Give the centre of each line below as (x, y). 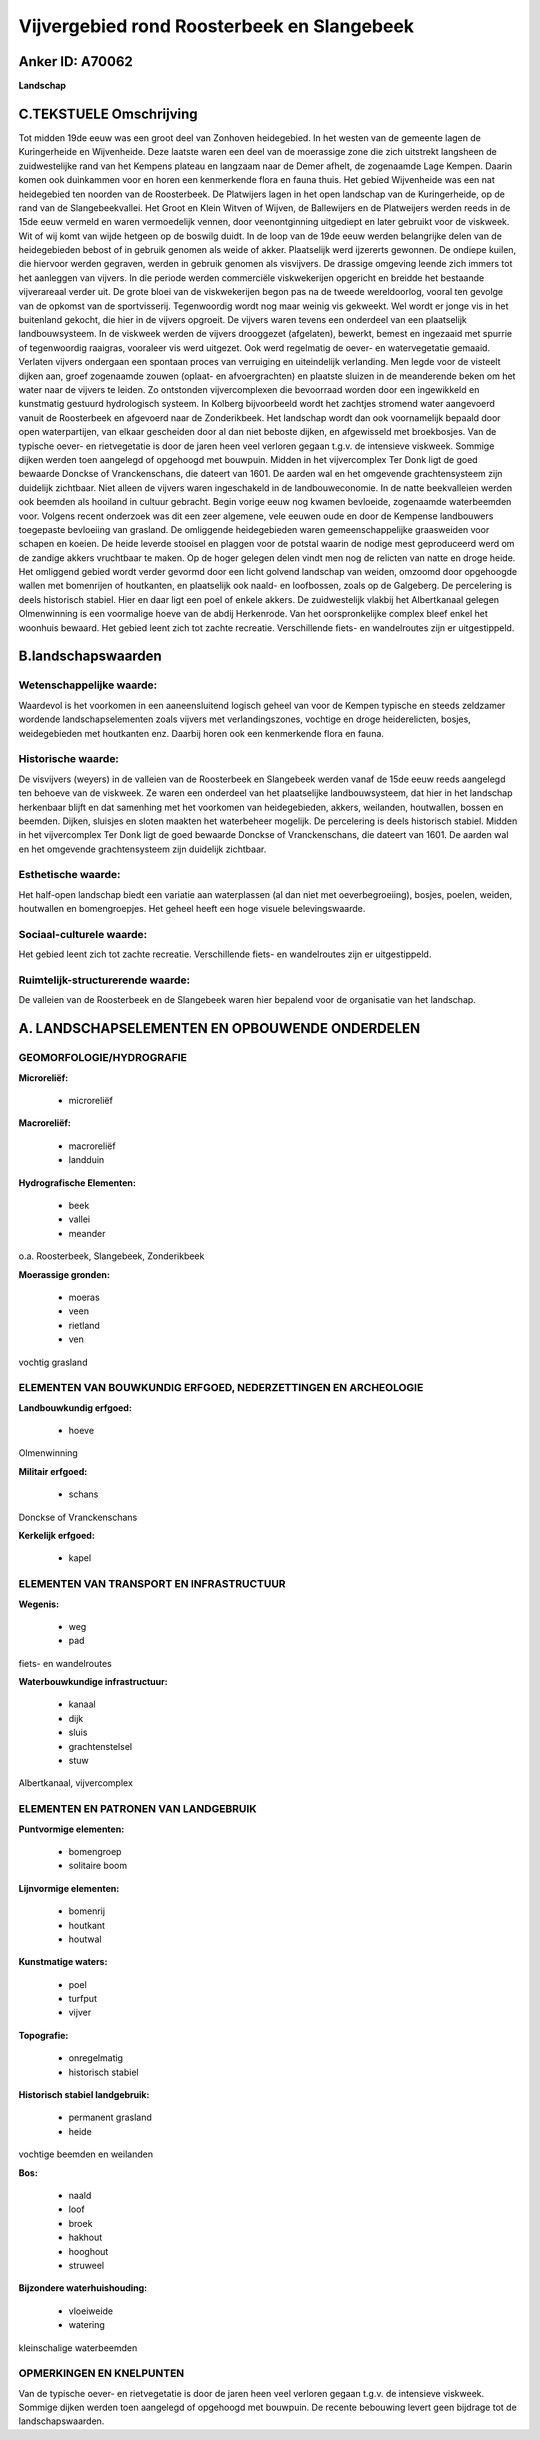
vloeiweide (91, 2311)
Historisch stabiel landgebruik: (84, 2095)
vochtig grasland (53, 1362)
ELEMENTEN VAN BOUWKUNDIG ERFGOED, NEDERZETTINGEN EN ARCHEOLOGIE (221, 1388)
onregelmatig (96, 2058)
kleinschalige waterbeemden (78, 2347)
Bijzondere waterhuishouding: (83, 2288)
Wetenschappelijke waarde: (88, 685)
